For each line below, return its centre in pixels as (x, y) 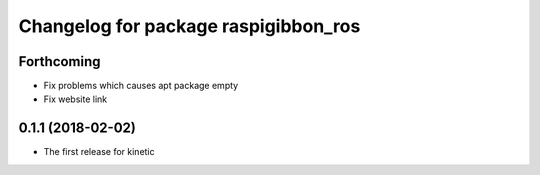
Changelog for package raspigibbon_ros (189, 26)
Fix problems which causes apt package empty (141, 86)
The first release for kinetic (99, 152)
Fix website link (75, 99)
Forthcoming (59, 61)
